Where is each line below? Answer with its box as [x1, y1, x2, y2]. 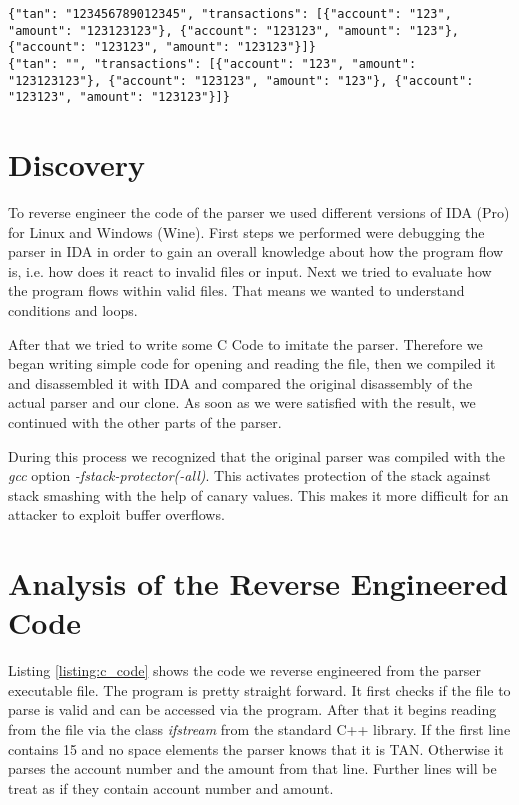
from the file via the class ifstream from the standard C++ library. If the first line [8, 719, 511, 740]
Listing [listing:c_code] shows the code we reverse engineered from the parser [8, 660, 481, 681]
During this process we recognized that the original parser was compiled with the [8, 445, 506, 466]
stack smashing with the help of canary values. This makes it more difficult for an [8, 484, 509, 505]
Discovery [8, 144, 145, 185]
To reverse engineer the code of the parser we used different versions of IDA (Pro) [8, 202, 510, 223]
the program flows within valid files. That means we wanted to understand [8, 280, 465, 301]
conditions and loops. [8, 300, 138, 321]
